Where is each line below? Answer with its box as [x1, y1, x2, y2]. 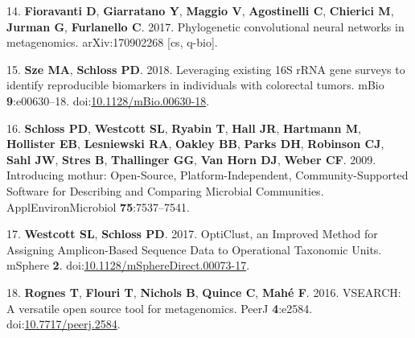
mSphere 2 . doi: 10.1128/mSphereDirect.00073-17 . [6, 257, 250, 274]
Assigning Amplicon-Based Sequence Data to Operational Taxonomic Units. [6, 241, 382, 258]
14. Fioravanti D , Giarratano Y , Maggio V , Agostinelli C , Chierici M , [6, 2, 394, 19]
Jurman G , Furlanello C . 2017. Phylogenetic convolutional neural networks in [6, 18, 405, 35]
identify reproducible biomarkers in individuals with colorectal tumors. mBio [6, 76, 384, 93]
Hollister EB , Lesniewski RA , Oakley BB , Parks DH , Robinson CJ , [6, 135, 384, 152]
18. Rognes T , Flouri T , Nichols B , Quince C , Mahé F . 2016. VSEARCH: [6, 283, 401, 300]
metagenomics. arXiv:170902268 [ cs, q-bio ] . [6, 34, 218, 51]
